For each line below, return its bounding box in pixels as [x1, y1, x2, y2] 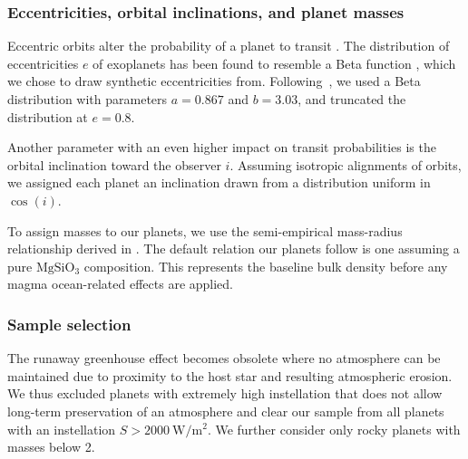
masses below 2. [7, 437, 95, 456]
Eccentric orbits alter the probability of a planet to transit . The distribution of [7, 36, 450, 55]
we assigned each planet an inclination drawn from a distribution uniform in [7, 173, 431, 192]
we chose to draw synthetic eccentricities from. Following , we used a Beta [7, 72, 421, 91]
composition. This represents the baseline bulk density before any [83, 256, 448, 275]
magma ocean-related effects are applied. [7, 274, 234, 293]
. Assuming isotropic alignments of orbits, [229, 155, 462, 174]
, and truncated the [297, 90, 406, 108]
